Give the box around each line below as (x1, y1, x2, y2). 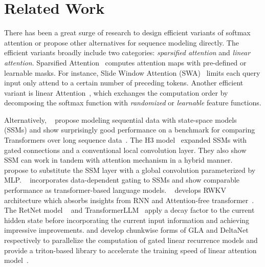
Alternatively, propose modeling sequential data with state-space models (4, 114, 237, 125)
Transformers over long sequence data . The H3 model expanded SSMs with (4, 135, 247, 145)
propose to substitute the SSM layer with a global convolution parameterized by (4, 164, 256, 175)
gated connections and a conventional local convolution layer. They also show (4, 144, 247, 155)
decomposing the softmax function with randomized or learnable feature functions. (4, 97, 261, 108)
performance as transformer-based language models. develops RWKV (4, 185, 226, 195)
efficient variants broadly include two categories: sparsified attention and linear (4, 47, 251, 58)
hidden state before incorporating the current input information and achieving (4, 214, 250, 225)
